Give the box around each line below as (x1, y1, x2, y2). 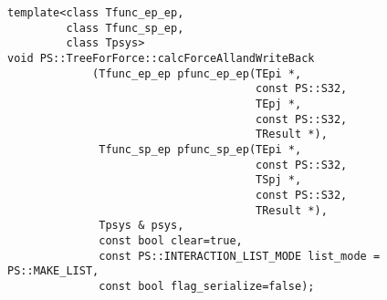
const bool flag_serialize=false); (99, 279, 315, 293)
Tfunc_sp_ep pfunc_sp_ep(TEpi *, (99, 142, 302, 156)
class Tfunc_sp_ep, (66, 21, 184, 35)
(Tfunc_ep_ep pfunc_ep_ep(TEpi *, (92, 67, 302, 80)
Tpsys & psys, (99, 219, 184, 233)
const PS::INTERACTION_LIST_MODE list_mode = (99, 249, 381, 263)
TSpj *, (256, 173, 302, 187)
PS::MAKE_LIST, (7, 264, 99, 278)
